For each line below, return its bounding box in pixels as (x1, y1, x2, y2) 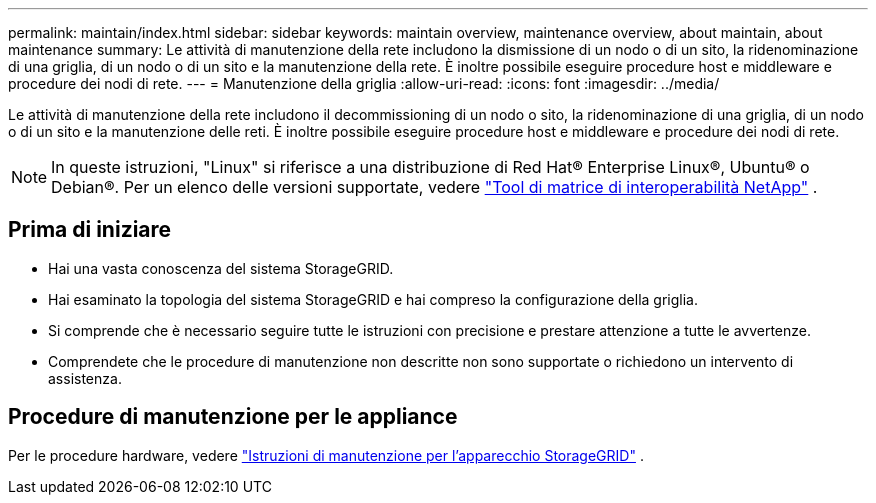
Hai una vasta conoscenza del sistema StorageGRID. (48, 259, 394, 277)
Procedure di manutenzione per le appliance (8, 404, 458, 430)
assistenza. (48, 369, 122, 387)
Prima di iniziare (8, 217, 172, 243)
